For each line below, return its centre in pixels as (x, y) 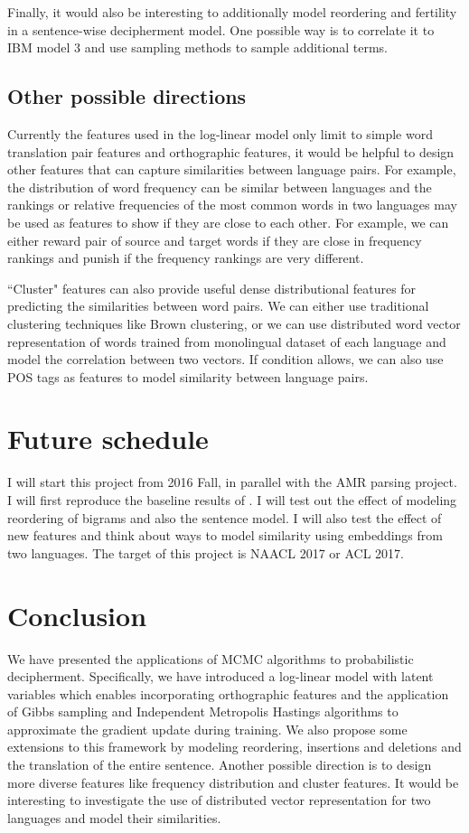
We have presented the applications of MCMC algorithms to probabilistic (211, 658)
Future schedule (108, 439)
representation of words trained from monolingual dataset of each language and (227, 341)
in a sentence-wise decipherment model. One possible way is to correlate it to (221, 29)
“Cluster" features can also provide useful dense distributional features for (212, 288)
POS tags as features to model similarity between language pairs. (188, 376)
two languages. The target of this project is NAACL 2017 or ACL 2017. (206, 552)
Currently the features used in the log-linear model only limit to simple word (220, 133)
